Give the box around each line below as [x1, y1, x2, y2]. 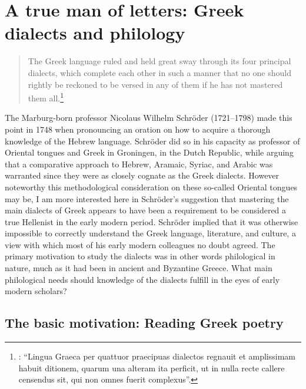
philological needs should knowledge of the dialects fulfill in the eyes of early [5, 273, 280, 285]
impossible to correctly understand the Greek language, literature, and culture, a [5, 227, 296, 239]
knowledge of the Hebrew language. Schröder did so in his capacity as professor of [5, 134, 300, 147]
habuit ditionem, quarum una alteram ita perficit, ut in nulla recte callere [18, 361, 285, 374]
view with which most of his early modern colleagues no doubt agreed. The [5, 238, 275, 250]
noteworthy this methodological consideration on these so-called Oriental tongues [5, 180, 298, 193]
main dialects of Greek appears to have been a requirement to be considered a [5, 204, 287, 216]
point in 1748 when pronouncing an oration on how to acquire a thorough [5, 123, 271, 135]
